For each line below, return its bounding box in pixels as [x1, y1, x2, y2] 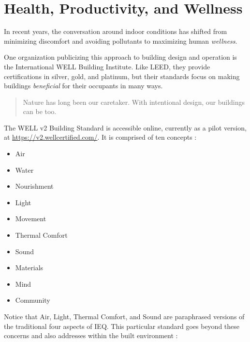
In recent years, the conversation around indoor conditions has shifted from [4, 26, 227, 36]
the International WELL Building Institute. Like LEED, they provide [4, 61, 210, 71]
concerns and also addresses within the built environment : [4, 330, 178, 341]
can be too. [23, 106, 57, 116]
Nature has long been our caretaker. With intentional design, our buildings [23, 97, 245, 107]
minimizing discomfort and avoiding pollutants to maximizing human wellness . [4, 35, 237, 46]
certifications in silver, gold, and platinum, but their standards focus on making [4, 71, 240, 81]
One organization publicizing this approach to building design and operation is [4, 52, 237, 62]
